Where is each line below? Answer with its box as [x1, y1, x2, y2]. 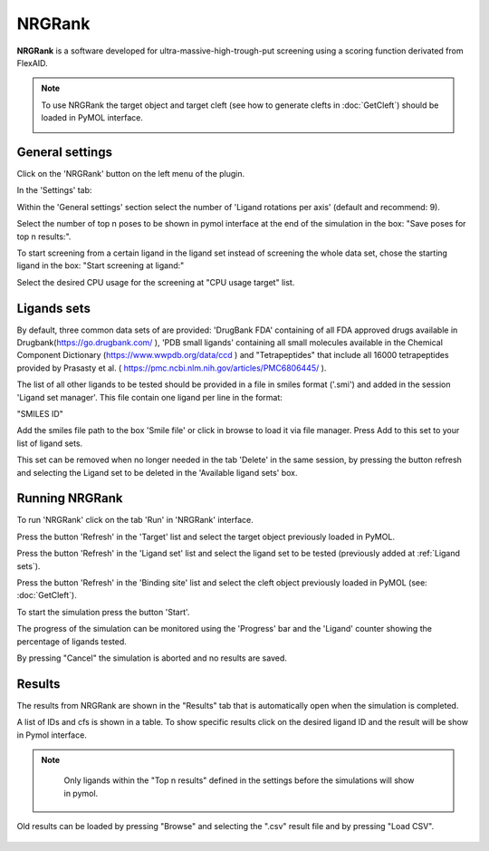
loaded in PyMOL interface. [41, 112, 144, 123]
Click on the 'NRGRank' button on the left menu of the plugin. [16, 169, 245, 179]
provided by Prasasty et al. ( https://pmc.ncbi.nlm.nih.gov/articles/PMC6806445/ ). [16, 363, 327, 373]
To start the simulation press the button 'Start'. [16, 606, 190, 617]
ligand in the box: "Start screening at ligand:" [16, 260, 185, 271]
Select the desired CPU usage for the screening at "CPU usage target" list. [16, 276, 295, 287]
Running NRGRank [16, 490, 123, 507]
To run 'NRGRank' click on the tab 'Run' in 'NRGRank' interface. [16, 515, 254, 526]
